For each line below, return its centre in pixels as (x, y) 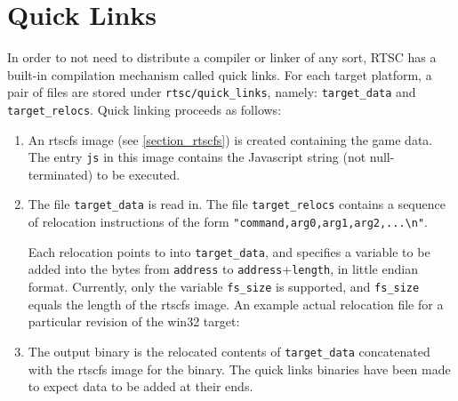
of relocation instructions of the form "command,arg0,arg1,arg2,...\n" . (228, 222)
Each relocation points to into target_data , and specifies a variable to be (229, 251)
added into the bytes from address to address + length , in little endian (223, 269)
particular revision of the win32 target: (134, 321)
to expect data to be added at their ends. (141, 386)
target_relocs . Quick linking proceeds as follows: (145, 109)
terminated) (60, 174)
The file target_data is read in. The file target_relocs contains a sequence (237, 204)
